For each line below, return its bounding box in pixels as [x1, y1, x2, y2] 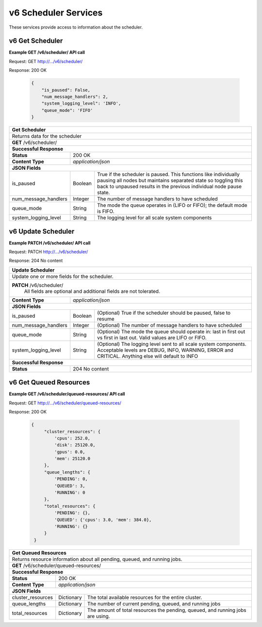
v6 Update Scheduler [9, 227, 75, 235]
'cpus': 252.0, [54, 435, 91, 441]
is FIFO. [97, 208, 115, 215]
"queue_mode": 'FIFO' [41, 107, 93, 113]
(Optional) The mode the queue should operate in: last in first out [97, 328, 246, 335]
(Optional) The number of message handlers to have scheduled [97, 322, 242, 328]
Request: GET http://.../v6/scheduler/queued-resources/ [9, 400, 121, 406]
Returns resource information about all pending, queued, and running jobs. [12, 556, 182, 563]
